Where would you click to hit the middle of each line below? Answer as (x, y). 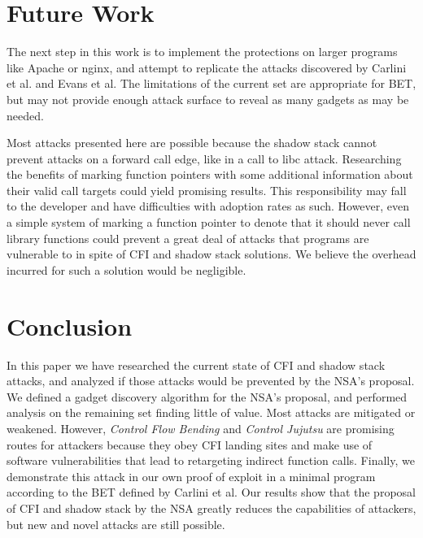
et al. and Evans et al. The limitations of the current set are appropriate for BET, (211, 83)
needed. (25, 115)
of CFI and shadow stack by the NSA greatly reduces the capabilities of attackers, (211, 508)
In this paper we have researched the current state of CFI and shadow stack (196, 364)
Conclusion (70, 325)
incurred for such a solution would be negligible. (126, 269)
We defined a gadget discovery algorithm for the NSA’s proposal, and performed (207, 396)
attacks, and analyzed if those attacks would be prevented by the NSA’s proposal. (211, 381)
